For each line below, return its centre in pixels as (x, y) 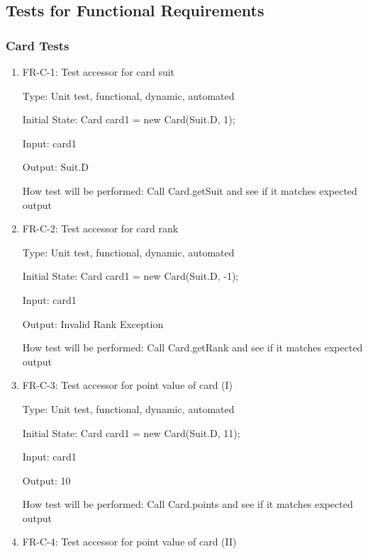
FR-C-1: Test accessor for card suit (99, 72)
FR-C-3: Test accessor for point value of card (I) (128, 385)
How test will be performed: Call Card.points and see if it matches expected (188, 504)
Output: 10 (46, 480)
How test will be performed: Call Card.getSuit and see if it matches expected (190, 190)
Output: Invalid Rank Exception (93, 323)
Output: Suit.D (55, 167)
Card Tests (38, 45)
